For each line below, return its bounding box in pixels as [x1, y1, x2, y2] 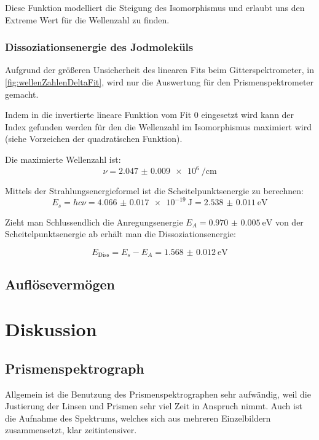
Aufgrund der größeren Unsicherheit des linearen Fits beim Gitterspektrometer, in [5, 63, 315, 76]
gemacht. [5, 87, 39, 100]
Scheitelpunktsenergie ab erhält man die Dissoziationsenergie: [5, 227, 236, 240]
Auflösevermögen [5, 274, 115, 293]
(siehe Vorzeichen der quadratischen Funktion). [5, 132, 183, 145]
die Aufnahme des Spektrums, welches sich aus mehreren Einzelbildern [5, 411, 271, 424]
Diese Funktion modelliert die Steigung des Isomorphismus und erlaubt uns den [5, 1, 305, 14]
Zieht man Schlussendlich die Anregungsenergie [5, 215, 183, 228]
